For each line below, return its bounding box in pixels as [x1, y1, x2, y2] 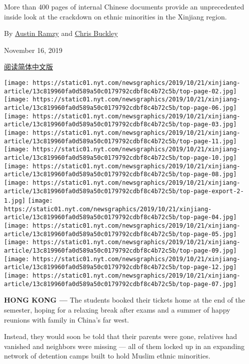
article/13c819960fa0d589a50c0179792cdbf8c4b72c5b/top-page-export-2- [4, 187, 244, 195]
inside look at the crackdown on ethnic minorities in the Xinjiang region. [4, 11, 227, 21]
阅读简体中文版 [4, 61, 53, 72]
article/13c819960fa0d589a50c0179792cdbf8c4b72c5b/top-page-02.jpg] [4, 87, 237, 95]
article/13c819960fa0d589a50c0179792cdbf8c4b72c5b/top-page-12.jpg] [4, 264, 237, 271]
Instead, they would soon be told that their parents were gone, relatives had [4, 331, 237, 342]
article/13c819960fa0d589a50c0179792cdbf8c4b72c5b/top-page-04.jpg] [4, 214, 237, 221]
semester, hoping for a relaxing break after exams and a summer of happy [4, 304, 230, 315]
